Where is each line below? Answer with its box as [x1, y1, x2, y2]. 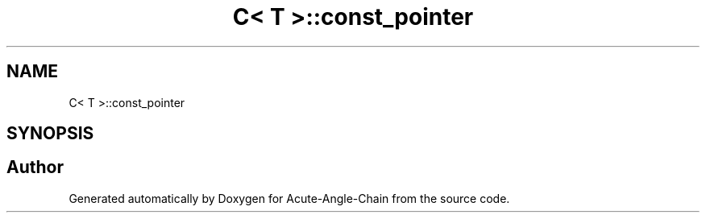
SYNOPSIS [6, 123, 94, 144]
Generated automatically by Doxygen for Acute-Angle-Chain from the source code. [69, 191, 510, 205]
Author [6, 157, 64, 178]
